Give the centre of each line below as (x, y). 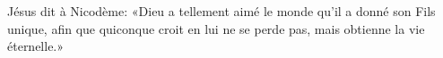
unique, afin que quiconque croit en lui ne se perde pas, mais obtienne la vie (216, 28)
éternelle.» (36, 46)
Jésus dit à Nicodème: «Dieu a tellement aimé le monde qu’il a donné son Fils (221, 11)
